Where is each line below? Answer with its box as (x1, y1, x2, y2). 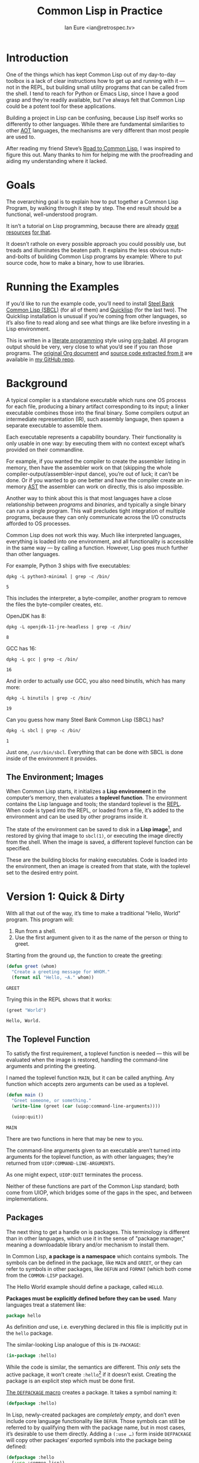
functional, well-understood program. (6, 211, 98, 218)
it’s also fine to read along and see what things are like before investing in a (6, 319, 190, 326)
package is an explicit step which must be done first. (6, 1377, 135, 1384)
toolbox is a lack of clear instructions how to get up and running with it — (6, 77, 185, 84)
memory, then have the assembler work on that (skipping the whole (6, 464, 172, 471)
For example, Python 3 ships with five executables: (6, 562, 131, 569)
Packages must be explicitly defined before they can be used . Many (6, 1295, 177, 1302)
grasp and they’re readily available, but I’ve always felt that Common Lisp (6, 96, 185, 103)
